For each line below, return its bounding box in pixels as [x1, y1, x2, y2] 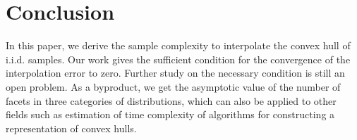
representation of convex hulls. [6, 120, 137, 135]
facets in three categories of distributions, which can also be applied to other [6, 93, 337, 108]
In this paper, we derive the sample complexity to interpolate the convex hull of [6, 38, 351, 53]
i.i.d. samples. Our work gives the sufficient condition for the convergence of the [6, 51, 351, 66]
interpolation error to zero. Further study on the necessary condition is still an [6, 65, 345, 80]
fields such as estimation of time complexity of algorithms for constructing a [6, 107, 335, 122]
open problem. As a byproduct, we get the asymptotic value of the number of [6, 79, 341, 94]
